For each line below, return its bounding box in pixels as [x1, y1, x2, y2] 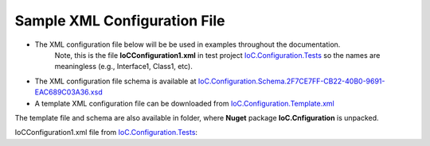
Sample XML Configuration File [14, 12, 225, 29]
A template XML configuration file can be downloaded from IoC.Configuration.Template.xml [34, 98, 334, 108]
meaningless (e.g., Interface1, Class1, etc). [54, 62, 193, 71]
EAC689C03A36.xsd [34, 87, 103, 97]
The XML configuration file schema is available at [34, 76, 197, 86]
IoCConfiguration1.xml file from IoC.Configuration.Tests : [14, 128, 198, 137]
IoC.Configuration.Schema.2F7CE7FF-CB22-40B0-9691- [197, 76, 385, 86]
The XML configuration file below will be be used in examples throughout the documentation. [34, 40, 341, 49]
